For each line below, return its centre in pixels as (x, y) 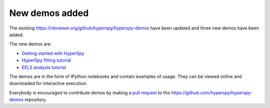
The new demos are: (30, 44)
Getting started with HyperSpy (53, 53)
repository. (35, 99)
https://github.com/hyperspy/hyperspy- (211, 92)
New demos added (49, 13)
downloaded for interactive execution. (48, 83)
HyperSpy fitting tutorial (46, 60)
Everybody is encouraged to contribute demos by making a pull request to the (89, 92)
